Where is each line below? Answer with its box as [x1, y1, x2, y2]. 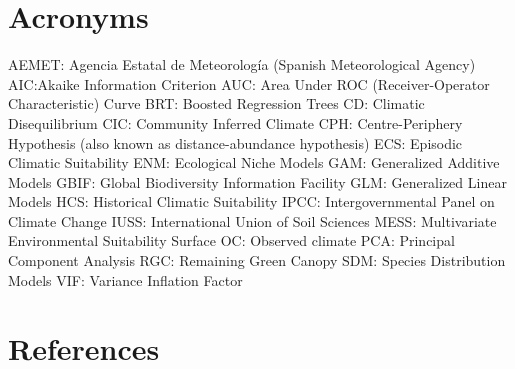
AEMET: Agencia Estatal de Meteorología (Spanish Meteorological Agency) [8, 54, 476, 75]
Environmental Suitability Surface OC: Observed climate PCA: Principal [8, 230, 455, 251]
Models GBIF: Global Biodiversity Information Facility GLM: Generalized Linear [8, 171, 507, 192]
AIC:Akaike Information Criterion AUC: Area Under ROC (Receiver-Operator [8, 73, 490, 94]
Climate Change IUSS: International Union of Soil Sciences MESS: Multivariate [8, 210, 497, 231]
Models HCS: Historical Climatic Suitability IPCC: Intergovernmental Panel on [8, 191, 495, 212]
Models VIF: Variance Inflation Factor [8, 269, 243, 290]
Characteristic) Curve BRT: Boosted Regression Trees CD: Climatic [8, 93, 425, 114]
